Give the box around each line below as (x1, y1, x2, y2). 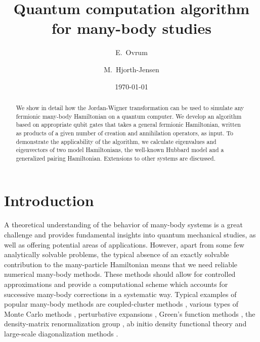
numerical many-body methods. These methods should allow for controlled (4, 269, 236, 279)
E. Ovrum (115, 47, 148, 58)
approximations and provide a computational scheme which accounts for (4, 278, 228, 289)
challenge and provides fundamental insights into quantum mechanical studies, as (4, 229, 256, 240)
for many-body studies (52, 18, 211, 38)
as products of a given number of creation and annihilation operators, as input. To (16, 128, 234, 137)
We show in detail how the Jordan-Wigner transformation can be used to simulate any (16, 103, 244, 112)
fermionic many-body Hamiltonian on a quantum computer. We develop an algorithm (16, 112, 242, 120)
